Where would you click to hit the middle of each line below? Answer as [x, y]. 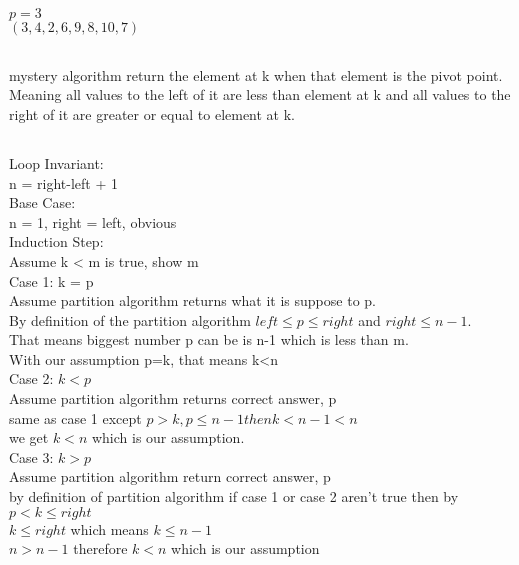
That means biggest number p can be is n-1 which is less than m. [209, 339]
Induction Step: [56, 241]
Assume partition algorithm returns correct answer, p [173, 398]
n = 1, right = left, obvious [93, 221]
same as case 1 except [75, 417]
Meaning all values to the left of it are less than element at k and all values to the [260, 94]
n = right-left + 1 [63, 182]
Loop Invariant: [56, 162]
